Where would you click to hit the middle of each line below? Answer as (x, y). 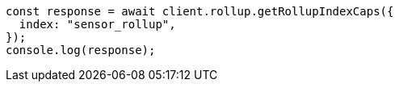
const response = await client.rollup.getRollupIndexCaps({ (200, 11)
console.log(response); (81, 50)
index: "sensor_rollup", (97, 24)
